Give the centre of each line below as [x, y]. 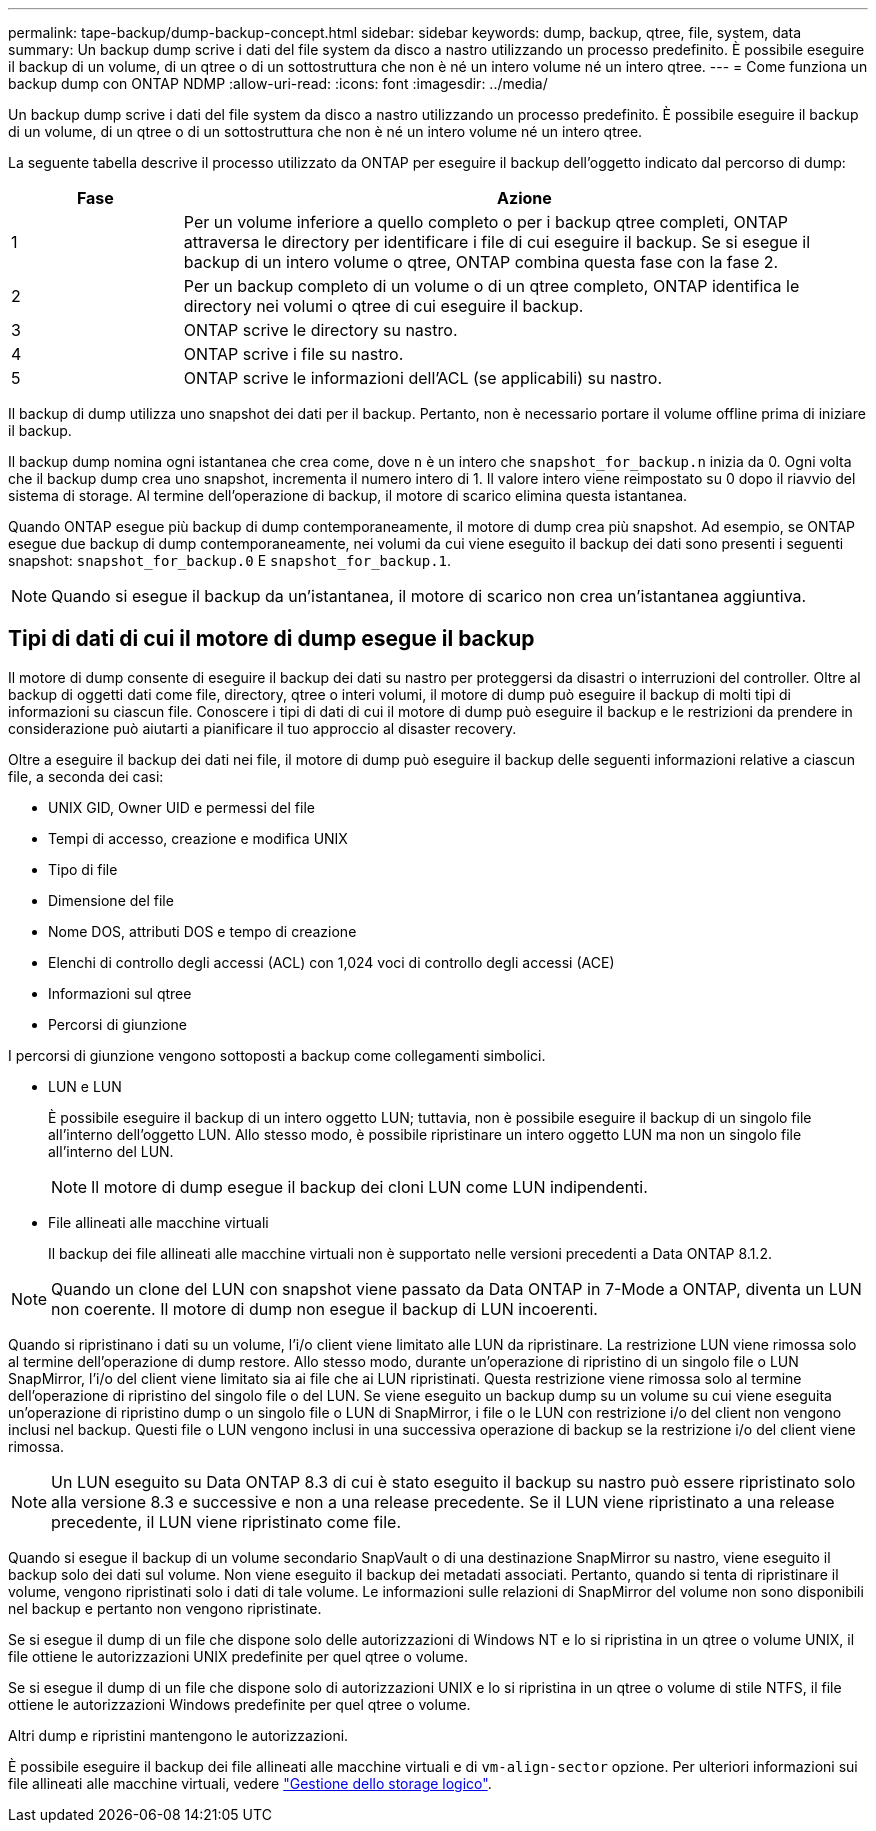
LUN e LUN [85, 1086]
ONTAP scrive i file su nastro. [293, 354]
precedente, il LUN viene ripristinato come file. [226, 1521]
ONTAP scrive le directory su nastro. [320, 330]
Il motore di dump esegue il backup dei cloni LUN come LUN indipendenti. [369, 1186]
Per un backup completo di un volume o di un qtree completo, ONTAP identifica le [491, 286]
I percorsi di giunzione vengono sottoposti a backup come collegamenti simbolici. [277, 1055]
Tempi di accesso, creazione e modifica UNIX [198, 838]
